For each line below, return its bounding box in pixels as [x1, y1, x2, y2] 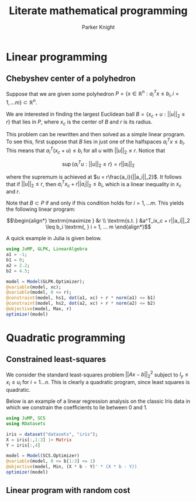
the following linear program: [6, 206, 76, 213]
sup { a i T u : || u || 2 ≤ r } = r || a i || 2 [61, 160, 135, 169]
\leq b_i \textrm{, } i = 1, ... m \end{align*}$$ [46, 223, 151, 230]
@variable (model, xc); [6, 284, 61, 290]
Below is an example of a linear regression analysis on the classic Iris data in [6, 398, 190, 405]
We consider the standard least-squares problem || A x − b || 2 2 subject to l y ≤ [6, 370, 189, 379]
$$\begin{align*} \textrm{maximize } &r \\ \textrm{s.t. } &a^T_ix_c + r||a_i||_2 [6, 217, 190, 224]
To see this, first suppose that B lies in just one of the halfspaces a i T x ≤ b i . [6, 137, 185, 146]
